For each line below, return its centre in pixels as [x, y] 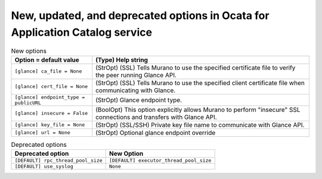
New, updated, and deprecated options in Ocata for [140, 15]
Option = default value [47, 59]
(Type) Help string [122, 59]
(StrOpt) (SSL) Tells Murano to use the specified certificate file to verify [196, 67]
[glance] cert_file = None [51, 87]
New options [29, 51]
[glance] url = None [43, 133]
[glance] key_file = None [50, 125]
